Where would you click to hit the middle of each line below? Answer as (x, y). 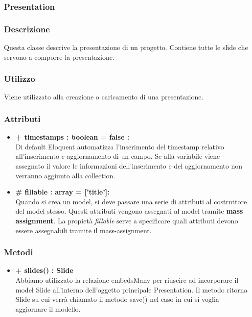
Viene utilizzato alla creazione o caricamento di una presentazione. (104, 97)
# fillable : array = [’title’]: (62, 192)
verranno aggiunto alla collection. (65, 175)
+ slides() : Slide (44, 270)
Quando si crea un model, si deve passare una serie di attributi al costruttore (131, 201)
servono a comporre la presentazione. (59, 57)
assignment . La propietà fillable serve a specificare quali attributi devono (127, 221)
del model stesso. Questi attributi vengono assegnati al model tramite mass (129, 211)
